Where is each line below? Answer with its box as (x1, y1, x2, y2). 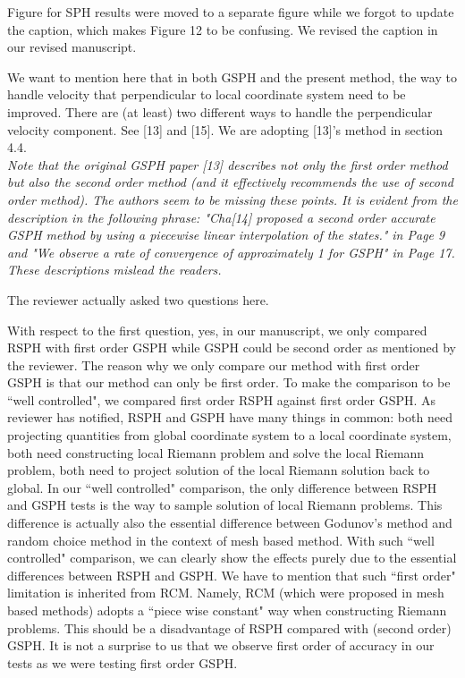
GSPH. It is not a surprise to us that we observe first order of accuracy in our (7, 636, 435, 655)
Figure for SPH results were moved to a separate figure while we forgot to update (7, 3, 454, 21)
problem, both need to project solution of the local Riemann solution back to (7, 461, 430, 479)
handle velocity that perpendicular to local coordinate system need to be (7, 85, 406, 104)
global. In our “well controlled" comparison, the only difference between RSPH (7, 478, 437, 496)
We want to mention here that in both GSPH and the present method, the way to (7, 67, 457, 86)
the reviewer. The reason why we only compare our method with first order (7, 355, 420, 374)
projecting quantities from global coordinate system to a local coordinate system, (7, 426, 452, 445)
